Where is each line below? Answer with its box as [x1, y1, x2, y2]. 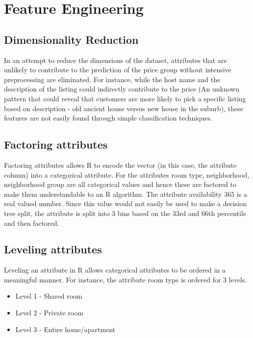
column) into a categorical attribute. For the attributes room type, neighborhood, [4, 169, 250, 180]
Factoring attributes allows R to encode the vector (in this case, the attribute [4, 159, 237, 170]
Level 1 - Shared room [15, 291, 82, 301]
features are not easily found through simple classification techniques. [4, 113, 212, 123]
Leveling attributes [4, 242, 102, 257]
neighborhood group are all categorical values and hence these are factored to [4, 179, 237, 189]
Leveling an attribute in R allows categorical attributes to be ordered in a [4, 265, 226, 275]
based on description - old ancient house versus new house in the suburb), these [4, 103, 243, 113]
